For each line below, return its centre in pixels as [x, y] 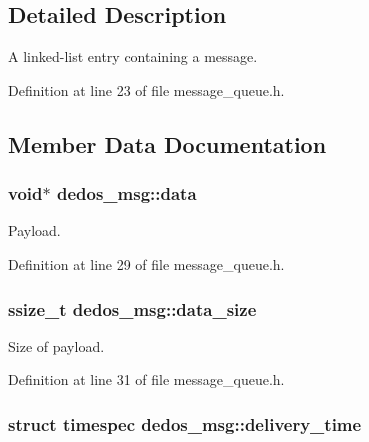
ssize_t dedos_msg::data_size [132, 308]
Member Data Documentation [167, 143]
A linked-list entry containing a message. [133, 56]
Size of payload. [56, 345]
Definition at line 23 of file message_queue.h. [146, 89]
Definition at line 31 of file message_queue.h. [146, 379]
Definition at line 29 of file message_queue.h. [146, 263]
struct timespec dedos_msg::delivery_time [185, 423]
